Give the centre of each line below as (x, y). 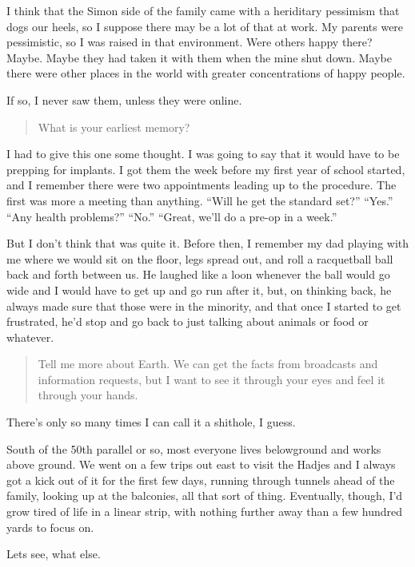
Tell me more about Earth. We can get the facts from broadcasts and (208, 364)
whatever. (30, 337)
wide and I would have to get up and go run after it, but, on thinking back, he (199, 289)
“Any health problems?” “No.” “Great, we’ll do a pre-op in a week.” (172, 216)
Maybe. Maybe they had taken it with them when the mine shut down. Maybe (199, 57)
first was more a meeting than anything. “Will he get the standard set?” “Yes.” (200, 200)
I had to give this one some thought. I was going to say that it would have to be (203, 154)
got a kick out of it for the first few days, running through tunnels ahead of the (201, 480)
